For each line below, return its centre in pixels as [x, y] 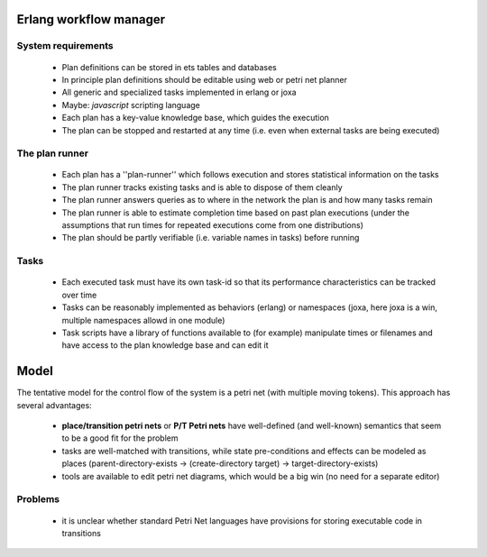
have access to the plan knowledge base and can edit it [165, 345]
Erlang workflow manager [91, 19]
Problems [38, 499]
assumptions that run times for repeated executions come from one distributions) [213, 225]
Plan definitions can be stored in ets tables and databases [169, 67]
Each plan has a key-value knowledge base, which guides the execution [195, 118]
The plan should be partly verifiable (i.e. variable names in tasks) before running [211, 238]
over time [79, 295]
